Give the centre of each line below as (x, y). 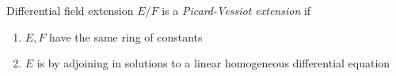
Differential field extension (70, 10)
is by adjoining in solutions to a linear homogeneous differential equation (213, 63)
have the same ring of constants (126, 36)
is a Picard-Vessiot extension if (236, 10)
